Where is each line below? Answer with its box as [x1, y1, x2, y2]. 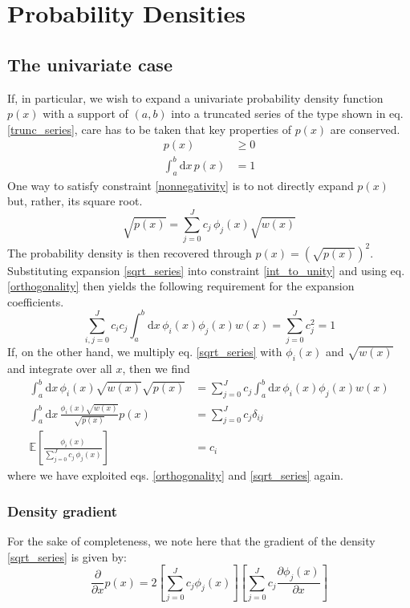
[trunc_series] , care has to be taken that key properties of [7, 120, 292, 137]
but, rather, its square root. [7, 193, 143, 209]
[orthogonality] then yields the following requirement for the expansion [7, 278, 355, 294]
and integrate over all [7, 359, 112, 376]
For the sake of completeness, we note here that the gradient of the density [7, 533, 375, 549]
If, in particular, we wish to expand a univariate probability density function [7, 89, 384, 106]
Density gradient [7, 501, 117, 521]
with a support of [43, 105, 128, 122]
